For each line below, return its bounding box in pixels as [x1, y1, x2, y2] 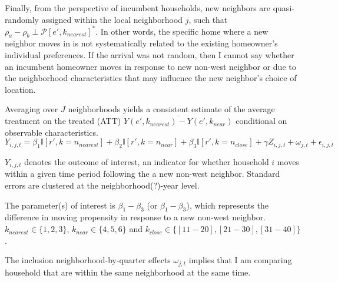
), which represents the [186, 199, 269, 211]
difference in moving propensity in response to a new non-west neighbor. [5, 211, 266, 223]
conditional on [236, 115, 287, 127]
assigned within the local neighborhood [41, 13, 183, 25]
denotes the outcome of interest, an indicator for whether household [24, 156, 269, 168]
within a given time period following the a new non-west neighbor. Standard [5, 167, 280, 180]
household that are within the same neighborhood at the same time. [5, 266, 251, 278]
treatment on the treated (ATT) [5, 115, 121, 127]
